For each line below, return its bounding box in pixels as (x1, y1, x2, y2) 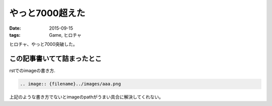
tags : (9, 32, 21, 38)
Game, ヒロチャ (49, 32, 82, 38)
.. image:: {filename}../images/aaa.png (20, 81, 121, 87)
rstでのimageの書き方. (9, 68, 55, 74)
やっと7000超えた (9, 8, 86, 19)
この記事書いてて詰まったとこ (9, 54, 102, 63)
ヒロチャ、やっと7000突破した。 (9, 41, 78, 47)
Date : (9, 25, 21, 31)
